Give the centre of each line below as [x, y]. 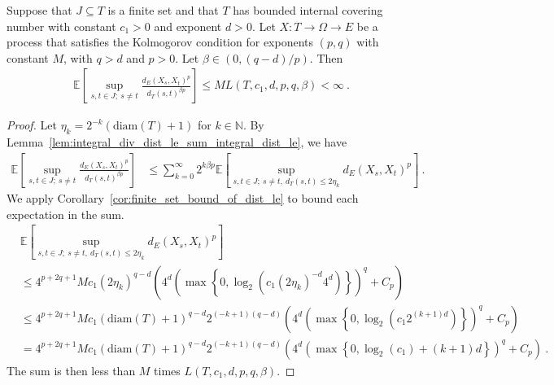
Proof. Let [32, 125]
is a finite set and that [163, 10]
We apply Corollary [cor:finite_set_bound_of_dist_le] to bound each [183, 198]
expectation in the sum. [65, 214]
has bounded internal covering [308, 10]
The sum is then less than [71, 370]
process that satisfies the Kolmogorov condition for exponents [160, 42]
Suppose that [39, 10]
